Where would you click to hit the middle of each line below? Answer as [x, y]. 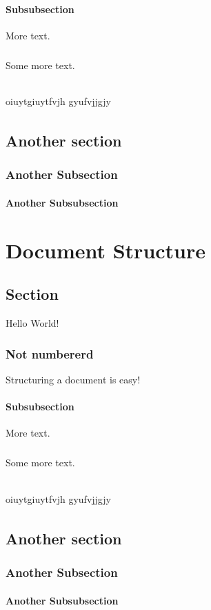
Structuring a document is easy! [73, 379]
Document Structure [106, 250]
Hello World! [32, 323]
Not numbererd [50, 353]
